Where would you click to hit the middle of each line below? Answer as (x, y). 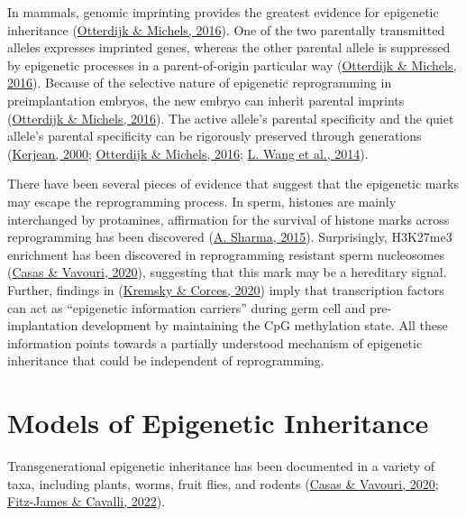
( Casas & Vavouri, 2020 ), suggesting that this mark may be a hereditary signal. (227, 272)
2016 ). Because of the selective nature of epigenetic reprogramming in (200, 83)
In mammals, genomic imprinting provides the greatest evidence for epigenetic (223, 12)
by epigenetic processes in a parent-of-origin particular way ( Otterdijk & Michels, (232, 65)
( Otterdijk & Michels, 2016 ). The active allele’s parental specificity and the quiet (231, 118)
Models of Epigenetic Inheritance (218, 423)
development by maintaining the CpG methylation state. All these (265, 325)
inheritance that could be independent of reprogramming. (166, 360)
